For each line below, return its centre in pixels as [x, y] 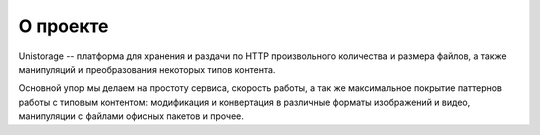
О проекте [63, 26]
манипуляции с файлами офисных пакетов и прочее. [131, 116]
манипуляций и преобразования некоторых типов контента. [147, 69]
